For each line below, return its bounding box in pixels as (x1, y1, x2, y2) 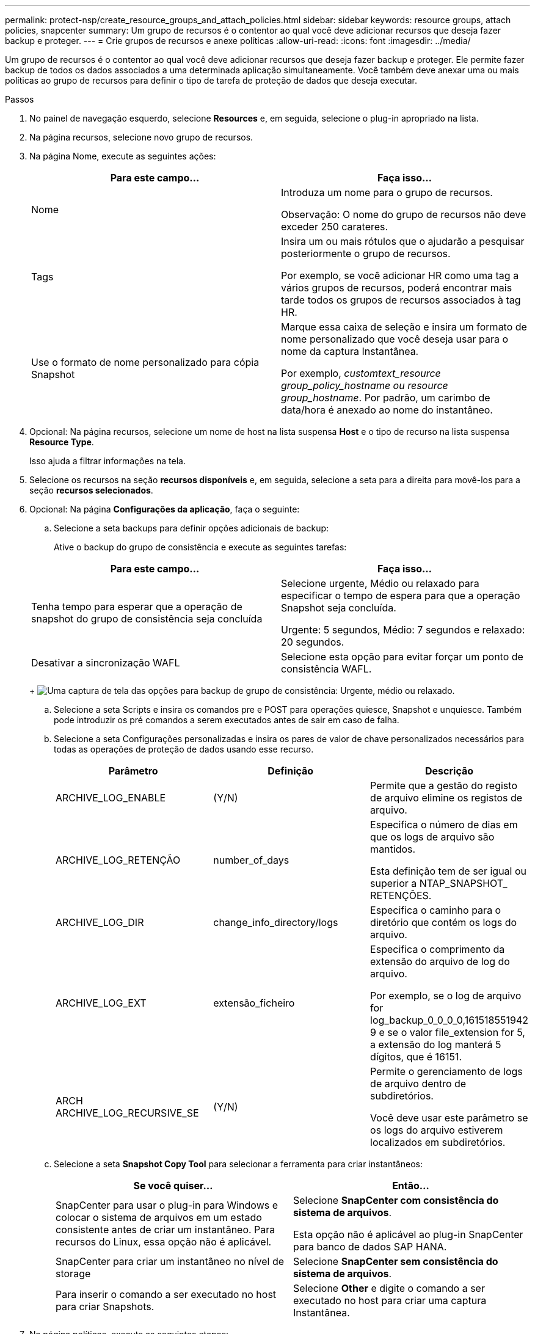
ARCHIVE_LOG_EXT (56, 997, 147, 1009)
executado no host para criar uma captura (293, 1294, 487, 1307)
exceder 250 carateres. (281, 221, 388, 233)
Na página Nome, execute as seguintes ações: (29, 151, 216, 161)
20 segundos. (281, 636, 344, 648)
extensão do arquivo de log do (370, 955, 510, 968)
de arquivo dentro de (370, 1077, 467, 1090)
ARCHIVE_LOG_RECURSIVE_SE (56, 1107, 199, 1119)
